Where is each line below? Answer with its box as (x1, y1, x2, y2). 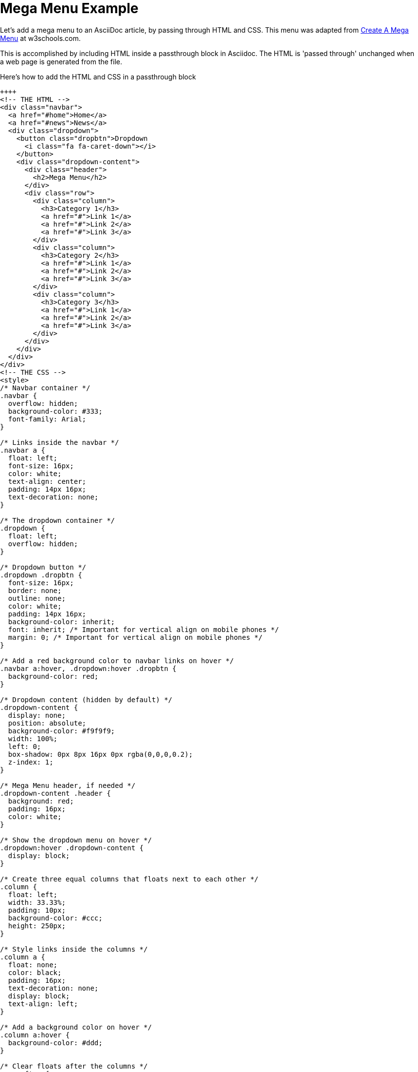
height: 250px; (8, 921, 66, 930)
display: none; (8, 711, 66, 719)
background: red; (8, 797, 74, 805)
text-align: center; (8, 477, 87, 485)
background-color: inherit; (8, 617, 115, 626)
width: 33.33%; (8, 898, 66, 906)
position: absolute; (8, 719, 87, 727)
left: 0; (8, 742, 41, 750)
